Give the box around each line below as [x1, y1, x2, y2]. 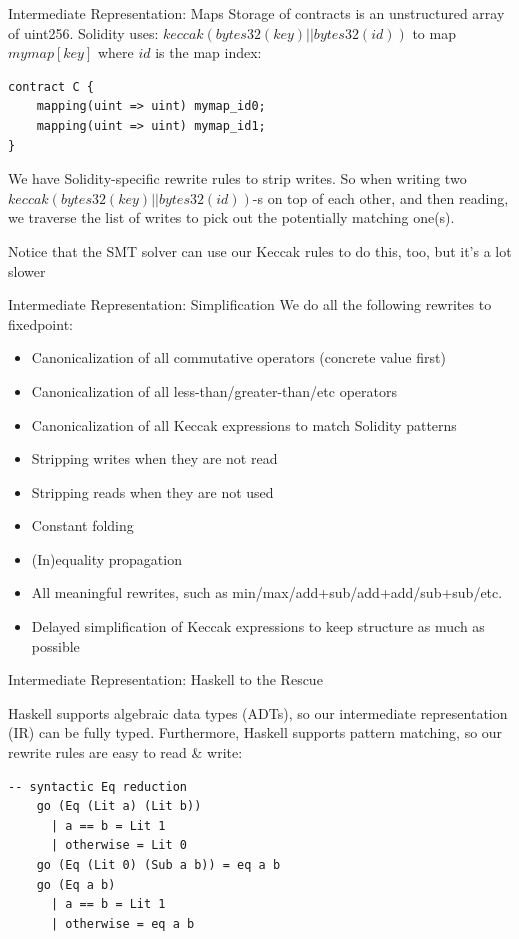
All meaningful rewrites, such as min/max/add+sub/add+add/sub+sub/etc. [31, 582, 503, 603]
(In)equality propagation [31, 548, 182, 569]
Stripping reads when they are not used [31, 481, 274, 502]
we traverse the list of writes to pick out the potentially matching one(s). [8, 207, 455, 228]
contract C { [8, 79, 94, 94]
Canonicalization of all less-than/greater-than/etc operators [31, 380, 397, 401]
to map [412, 22, 456, 43]
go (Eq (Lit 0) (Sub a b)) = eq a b [36, 858, 281, 872]
